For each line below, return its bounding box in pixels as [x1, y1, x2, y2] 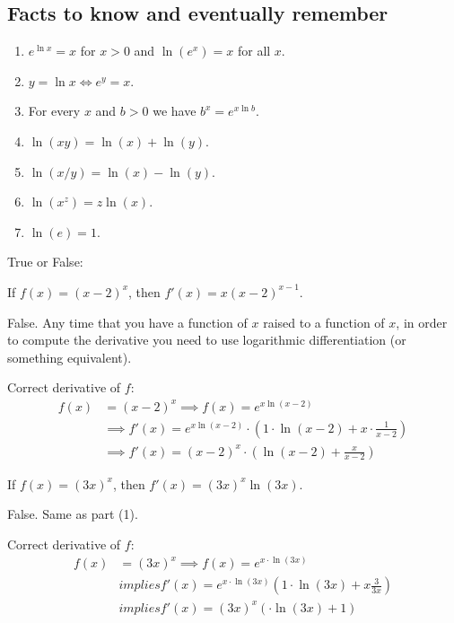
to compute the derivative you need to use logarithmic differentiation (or [7, 330, 406, 349]
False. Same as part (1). [7, 505, 138, 523]
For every [28, 101, 81, 120]
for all [237, 41, 271, 60]
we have [153, 101, 196, 120]
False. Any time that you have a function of [7, 312, 248, 331]
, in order [396, 312, 448, 331]
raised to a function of [263, 312, 385, 331]
